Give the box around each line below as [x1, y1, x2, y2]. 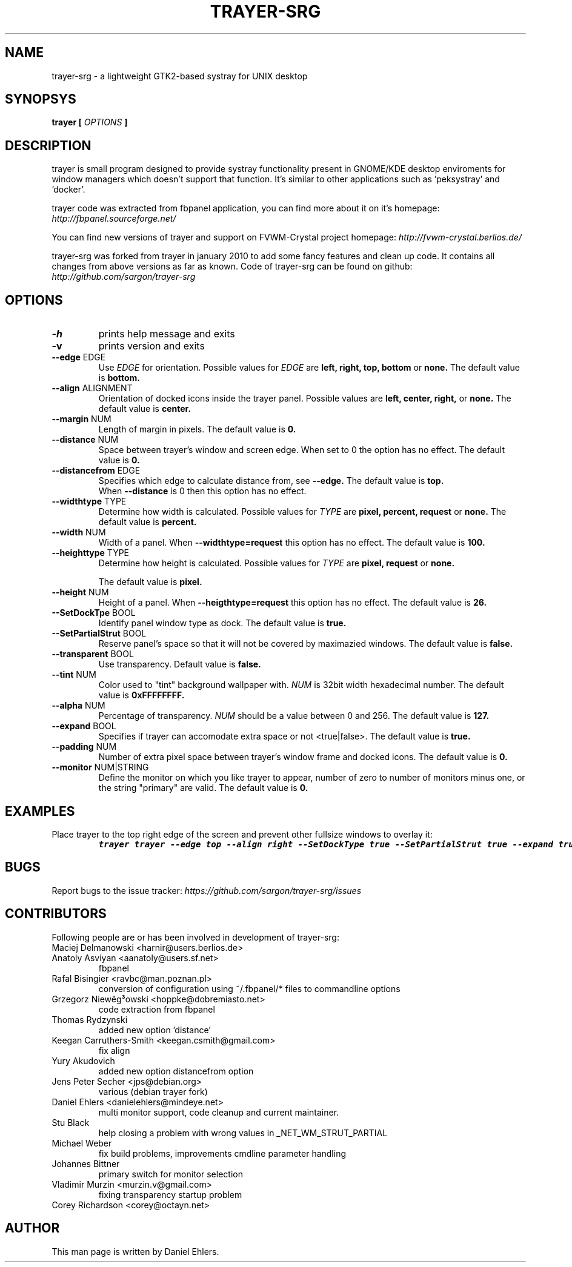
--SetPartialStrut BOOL [52, 628, 147, 639]
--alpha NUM [52, 700, 105, 711]
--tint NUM [52, 669, 96, 680]
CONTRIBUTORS [5, 906, 107, 922]
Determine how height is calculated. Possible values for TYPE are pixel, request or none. [98, 558, 455, 569]
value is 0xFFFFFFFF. [98, 690, 185, 701]
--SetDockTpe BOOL [52, 607, 136, 618]
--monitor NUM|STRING [52, 762, 149, 773]
